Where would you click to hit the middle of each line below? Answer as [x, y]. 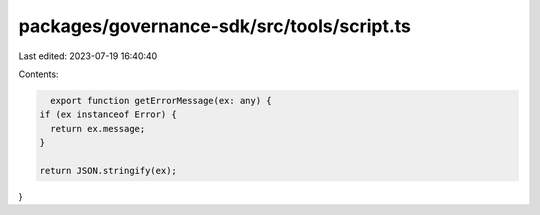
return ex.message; [98, 128]
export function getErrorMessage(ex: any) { [161, 100]
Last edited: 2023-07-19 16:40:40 [88, 56]
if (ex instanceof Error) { [108, 114]
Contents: [38, 74]
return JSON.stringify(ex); [108, 170]
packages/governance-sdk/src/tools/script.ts [215, 26]
